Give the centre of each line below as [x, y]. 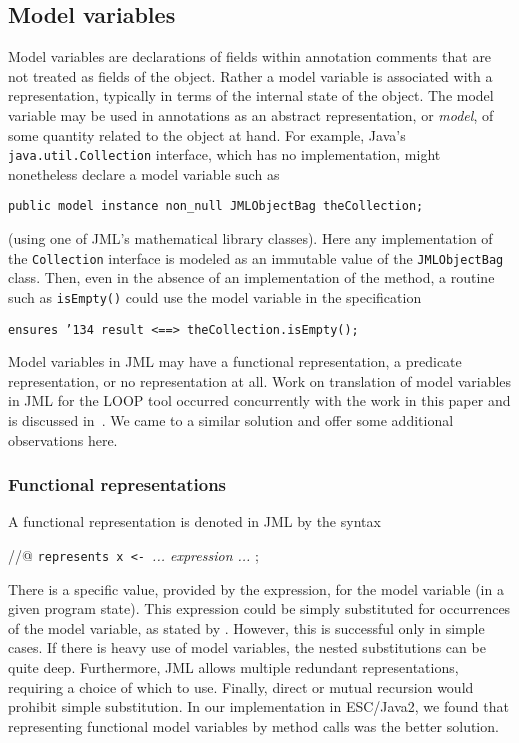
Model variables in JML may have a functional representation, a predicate [235, 361]
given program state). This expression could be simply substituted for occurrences [259, 608]
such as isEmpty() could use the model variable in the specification [215, 296]
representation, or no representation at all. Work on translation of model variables [260, 380]
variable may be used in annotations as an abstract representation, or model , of [251, 114]
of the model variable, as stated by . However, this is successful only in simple [246, 627]
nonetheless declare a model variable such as [144, 173]
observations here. [63, 439]
